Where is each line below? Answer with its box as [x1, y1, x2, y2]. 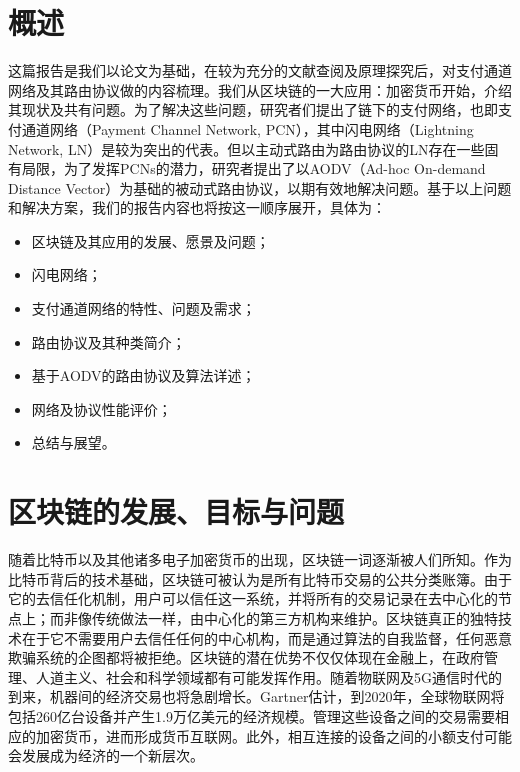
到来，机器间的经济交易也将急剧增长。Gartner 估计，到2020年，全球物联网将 [8, 686, 505, 707]
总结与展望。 [31, 432, 116, 453]
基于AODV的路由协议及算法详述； [31, 365, 256, 386]
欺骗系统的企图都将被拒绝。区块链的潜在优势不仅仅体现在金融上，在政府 [8, 647, 484, 668]
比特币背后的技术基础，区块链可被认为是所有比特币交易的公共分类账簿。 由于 [8, 568, 512, 589]
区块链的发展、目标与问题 [8, 491, 345, 532]
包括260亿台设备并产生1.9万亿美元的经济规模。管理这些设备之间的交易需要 [8, 705, 495, 726]
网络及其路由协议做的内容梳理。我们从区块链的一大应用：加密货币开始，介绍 [8, 79, 512, 100]
